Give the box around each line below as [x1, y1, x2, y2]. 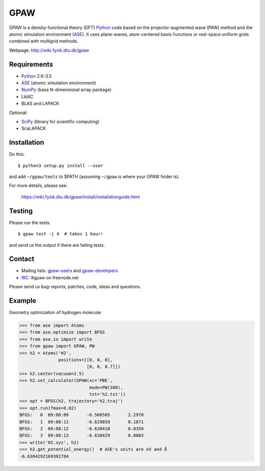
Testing [9, 206, 33, 215]
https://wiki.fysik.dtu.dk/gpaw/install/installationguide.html [21, 194, 140, 200]
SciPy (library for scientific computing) [21, 118, 100, 124]
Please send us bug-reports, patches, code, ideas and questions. [9, 284, 141, 290]
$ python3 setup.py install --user [18, 163, 104, 168]
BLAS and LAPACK [21, 101, 59, 107]
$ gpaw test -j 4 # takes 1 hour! [18, 231, 104, 237]
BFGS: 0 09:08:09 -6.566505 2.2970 [19, 412, 144, 418]
